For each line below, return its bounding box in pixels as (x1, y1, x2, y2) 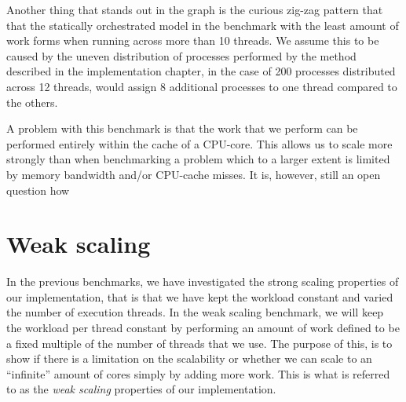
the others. (6, 93, 58, 110)
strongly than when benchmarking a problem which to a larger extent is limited (6, 151, 390, 167)
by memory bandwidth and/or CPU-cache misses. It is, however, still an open (6, 166, 381, 182)
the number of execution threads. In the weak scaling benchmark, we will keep (6, 304, 384, 320)
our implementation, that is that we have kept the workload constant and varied (6, 288, 393, 305)
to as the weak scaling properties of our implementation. (6, 381, 276, 397)
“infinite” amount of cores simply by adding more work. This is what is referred (6, 365, 390, 382)
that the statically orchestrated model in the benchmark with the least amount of (6, 16, 399, 33)
